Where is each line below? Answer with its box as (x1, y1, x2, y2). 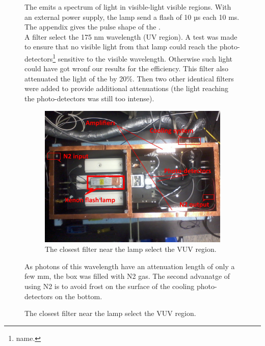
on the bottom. (55, 291, 102, 301)
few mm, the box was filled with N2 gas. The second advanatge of (24, 271, 230, 281)
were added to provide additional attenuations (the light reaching (24, 83, 229, 94)
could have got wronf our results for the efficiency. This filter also (24, 63, 228, 74)
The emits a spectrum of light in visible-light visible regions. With (24, 2, 231, 12)
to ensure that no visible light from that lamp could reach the (24, 41, 218, 52)
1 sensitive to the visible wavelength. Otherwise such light (52, 51, 233, 64)
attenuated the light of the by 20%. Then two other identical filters (24, 73, 234, 83)
